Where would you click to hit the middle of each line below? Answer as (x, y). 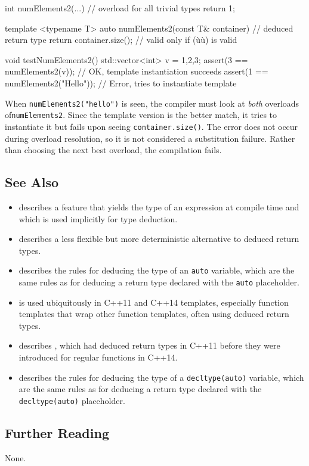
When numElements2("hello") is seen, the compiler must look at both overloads (152, 103)
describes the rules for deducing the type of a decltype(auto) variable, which (161, 377)
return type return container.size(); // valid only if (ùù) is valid (121, 40)
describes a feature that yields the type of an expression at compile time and (159, 206)
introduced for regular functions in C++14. (98, 357)
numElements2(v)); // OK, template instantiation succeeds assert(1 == (137, 71)
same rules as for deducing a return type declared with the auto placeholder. (159, 282)
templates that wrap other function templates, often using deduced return (154, 314)
